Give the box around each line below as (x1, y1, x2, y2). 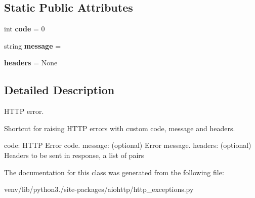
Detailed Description (4, 82, 115, 98)
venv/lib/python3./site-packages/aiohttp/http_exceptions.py (4, 184, 194, 194)
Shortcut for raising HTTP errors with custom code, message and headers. (4, 123, 235, 133)
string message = (4, 40, 61, 51)
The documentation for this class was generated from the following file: (4, 167, 224, 177)
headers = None (4, 57, 58, 68)
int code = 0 (4, 23, 45, 34)
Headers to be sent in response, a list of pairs (4, 149, 144, 160)
